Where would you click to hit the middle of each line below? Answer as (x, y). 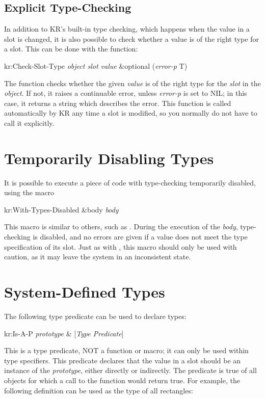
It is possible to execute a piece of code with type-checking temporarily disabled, (130, 182)
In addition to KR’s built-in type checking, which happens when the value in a (127, 29)
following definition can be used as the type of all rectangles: (99, 390)
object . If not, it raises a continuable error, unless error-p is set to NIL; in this (126, 93)
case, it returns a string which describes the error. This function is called (118, 103)
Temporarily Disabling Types (109, 158)
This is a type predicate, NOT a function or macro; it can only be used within (126, 350)
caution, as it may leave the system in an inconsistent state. (98, 257)
